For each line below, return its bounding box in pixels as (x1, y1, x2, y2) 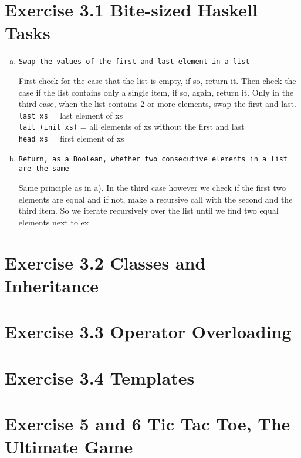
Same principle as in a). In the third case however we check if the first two (18, 181, 286, 194)
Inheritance (5, 273, 99, 297)
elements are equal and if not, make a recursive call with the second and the (18, 193, 293, 205)
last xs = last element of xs (18, 109, 123, 121)
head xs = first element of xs (18, 132, 124, 144)
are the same (18, 164, 69, 173)
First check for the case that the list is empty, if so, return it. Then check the (18, 74, 296, 86)
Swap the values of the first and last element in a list (18, 58, 250, 66)
